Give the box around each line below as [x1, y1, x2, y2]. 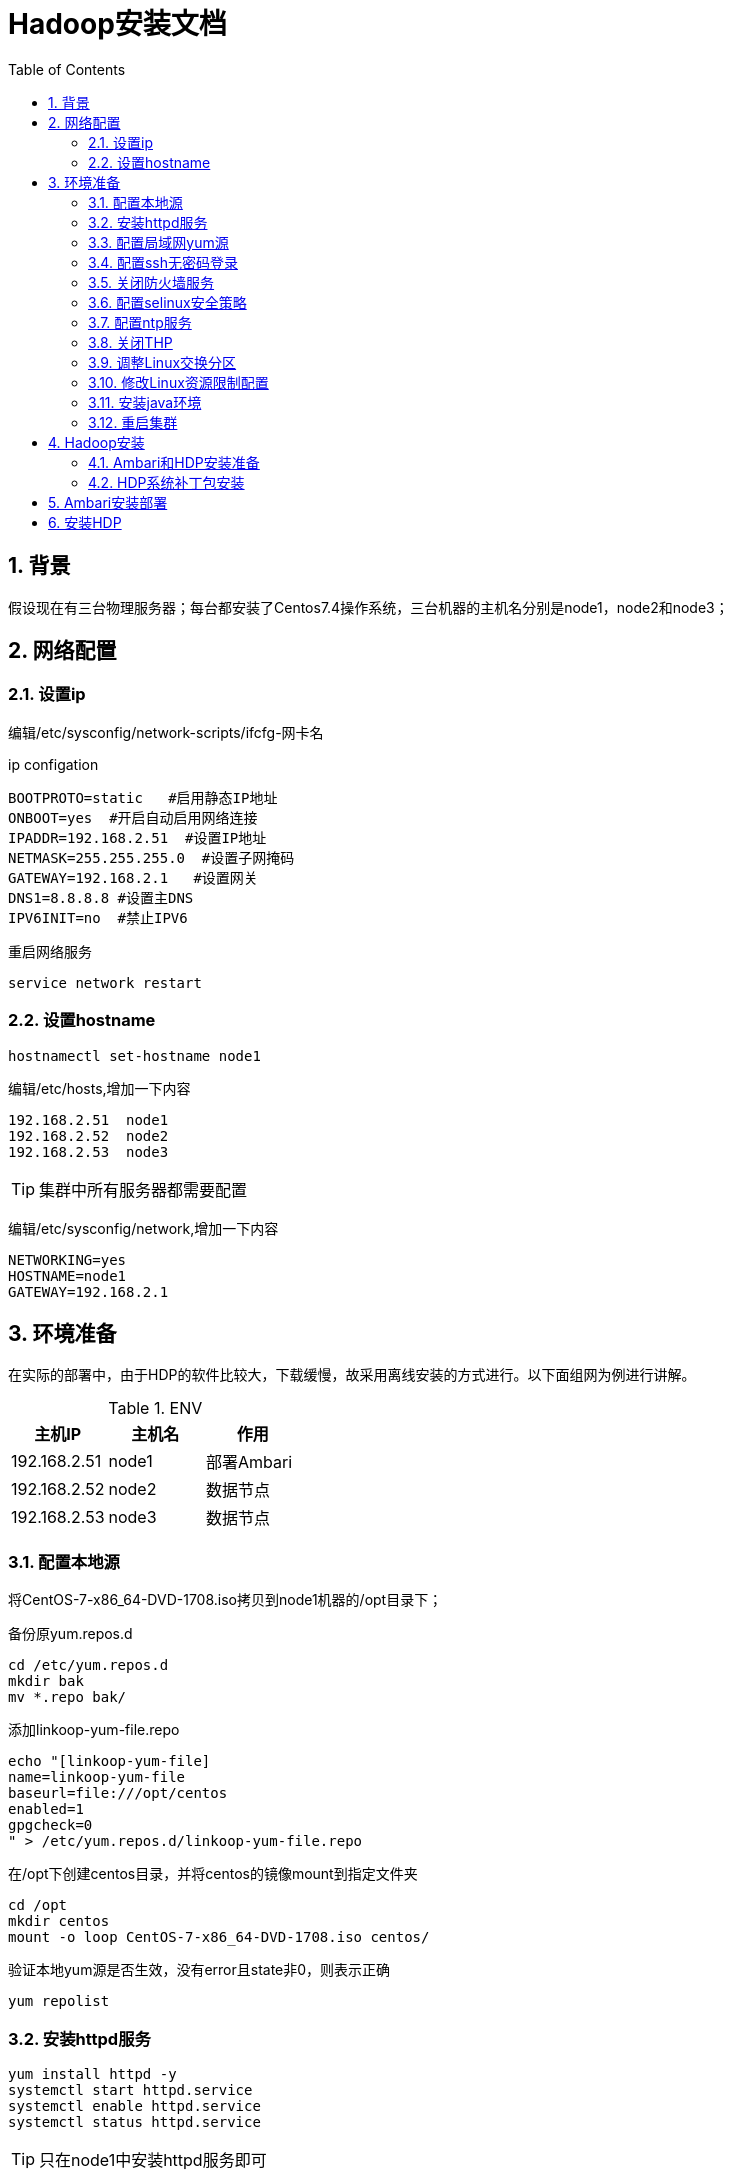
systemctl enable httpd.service [8, 2097, 261, 2114]
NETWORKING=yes [8, 1251, 127, 1268]
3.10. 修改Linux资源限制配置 [88, 373, 269, 391]
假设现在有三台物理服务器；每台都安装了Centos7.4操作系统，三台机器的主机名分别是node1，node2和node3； [8, 598, 729, 616]
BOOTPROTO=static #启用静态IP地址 [8, 789, 278, 806]
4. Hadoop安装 [48, 433, 145, 451]
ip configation [8, 755, 99, 773]
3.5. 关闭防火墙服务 [88, 273, 215, 291]
